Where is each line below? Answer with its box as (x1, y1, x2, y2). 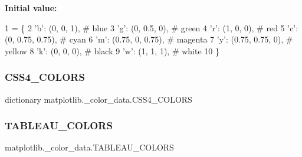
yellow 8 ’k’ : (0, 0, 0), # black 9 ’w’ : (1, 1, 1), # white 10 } (5, 44, 220, 57)
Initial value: (5, 2, 57, 14)
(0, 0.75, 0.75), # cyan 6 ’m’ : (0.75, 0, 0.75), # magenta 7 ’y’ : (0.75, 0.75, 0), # (5, 33, 293, 45)
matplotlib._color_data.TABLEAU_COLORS (5, 141, 174, 153)
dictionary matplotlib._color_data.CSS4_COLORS (5, 93, 192, 105)
